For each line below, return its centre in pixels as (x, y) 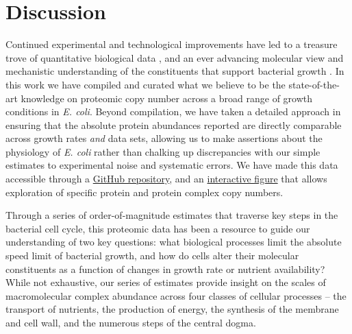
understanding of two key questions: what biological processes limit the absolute (174, 242)
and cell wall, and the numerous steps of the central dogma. (131, 322)
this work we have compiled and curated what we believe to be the (146, 84)
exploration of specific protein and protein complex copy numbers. (144, 192)
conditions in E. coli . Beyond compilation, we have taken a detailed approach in (173, 111)
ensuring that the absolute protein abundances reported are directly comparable (174, 124)
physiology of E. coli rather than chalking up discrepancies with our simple (163, 151)
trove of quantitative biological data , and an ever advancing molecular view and (175, 57)
